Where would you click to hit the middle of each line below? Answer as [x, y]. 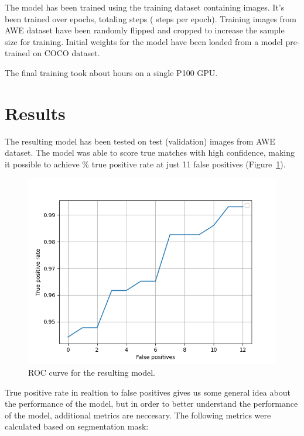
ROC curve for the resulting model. [92, 373]
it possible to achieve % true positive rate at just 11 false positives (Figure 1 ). [145, 164]
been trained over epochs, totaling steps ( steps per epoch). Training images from [151, 18]
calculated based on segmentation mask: [77, 426]
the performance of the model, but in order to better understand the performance [151, 404]
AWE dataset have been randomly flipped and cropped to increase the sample [145, 30]
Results [35, 113]
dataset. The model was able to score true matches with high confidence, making [150, 152]
